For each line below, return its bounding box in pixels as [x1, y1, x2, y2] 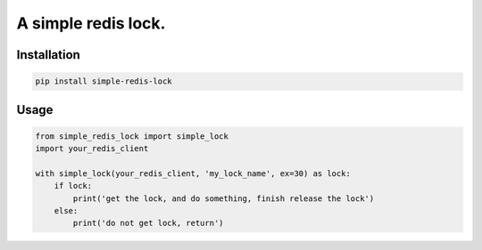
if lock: [54, 181, 93, 191]
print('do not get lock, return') [72, 218, 224, 229]
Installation [16, 47, 80, 62]
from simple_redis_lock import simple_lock [35, 131, 229, 141]
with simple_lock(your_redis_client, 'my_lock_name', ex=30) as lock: [35, 168, 352, 178]
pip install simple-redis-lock [35, 77, 173, 86]
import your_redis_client [35, 143, 149, 154]
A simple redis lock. [16, 13, 166, 33]
